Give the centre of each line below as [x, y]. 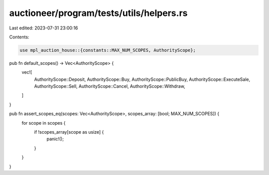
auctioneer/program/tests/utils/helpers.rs [98, 13]
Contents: [19, 37]
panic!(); [55, 139]
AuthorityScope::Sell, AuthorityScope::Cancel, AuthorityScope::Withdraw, [110, 86]
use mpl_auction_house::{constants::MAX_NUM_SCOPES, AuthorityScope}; [108, 50]
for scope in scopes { [44, 123]
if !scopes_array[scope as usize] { [69, 132]
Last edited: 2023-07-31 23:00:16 [44, 28]
